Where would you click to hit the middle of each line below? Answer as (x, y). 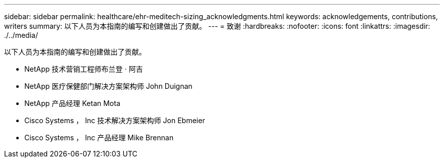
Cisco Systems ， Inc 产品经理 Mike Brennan (99, 138)
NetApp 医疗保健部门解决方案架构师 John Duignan (108, 86)
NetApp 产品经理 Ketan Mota (72, 103)
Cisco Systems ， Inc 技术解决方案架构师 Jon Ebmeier (115, 120)
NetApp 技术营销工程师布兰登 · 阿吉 (84, 69)
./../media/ (21, 35)
